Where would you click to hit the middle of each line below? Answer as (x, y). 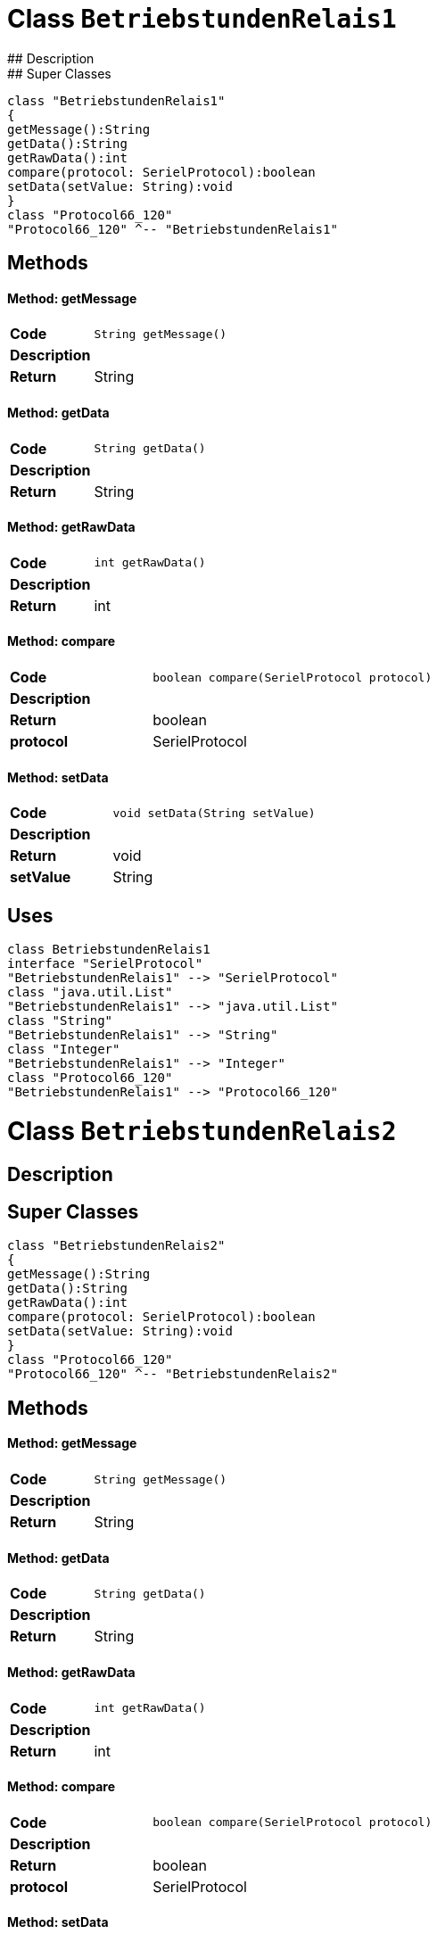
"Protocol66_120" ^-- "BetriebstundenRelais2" (173, 1374)
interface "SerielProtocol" (105, 964)
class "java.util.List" (90, 992)
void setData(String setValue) (214, 813)
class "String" (60, 1021)
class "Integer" (64, 1050)
